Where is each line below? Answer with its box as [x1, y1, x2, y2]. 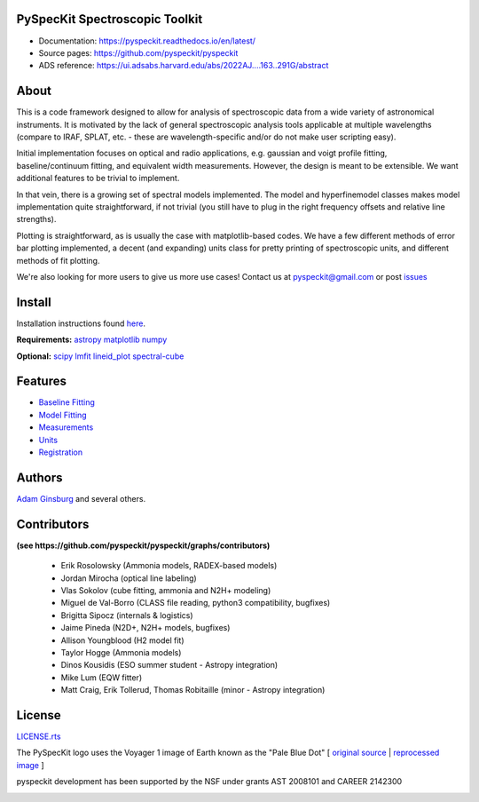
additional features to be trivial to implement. [16, 173, 180, 184]
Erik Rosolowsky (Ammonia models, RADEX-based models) [60, 560, 278, 571]
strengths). [16, 214, 57, 225]
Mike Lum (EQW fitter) [60, 671, 142, 683]
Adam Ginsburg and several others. [16, 493, 146, 504]
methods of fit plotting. [16, 255, 100, 266]
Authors [16, 470, 63, 485]
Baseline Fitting [38, 397, 95, 408]
